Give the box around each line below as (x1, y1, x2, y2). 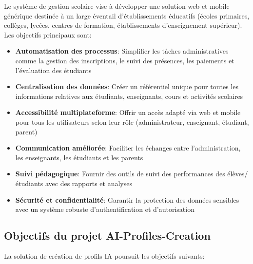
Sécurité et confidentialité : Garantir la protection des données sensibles (15, 194, 239, 205)
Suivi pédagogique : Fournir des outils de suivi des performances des (15, 169, 225, 179)
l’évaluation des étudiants (15, 65, 92, 75)
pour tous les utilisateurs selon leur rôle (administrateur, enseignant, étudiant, (15, 116, 249, 127)
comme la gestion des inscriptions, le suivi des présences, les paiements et (15, 55, 234, 65)
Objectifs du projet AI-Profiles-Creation (4, 228, 211, 243)
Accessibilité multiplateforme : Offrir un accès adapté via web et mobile (15, 107, 241, 117)
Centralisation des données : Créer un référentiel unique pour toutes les (15, 81, 238, 92)
